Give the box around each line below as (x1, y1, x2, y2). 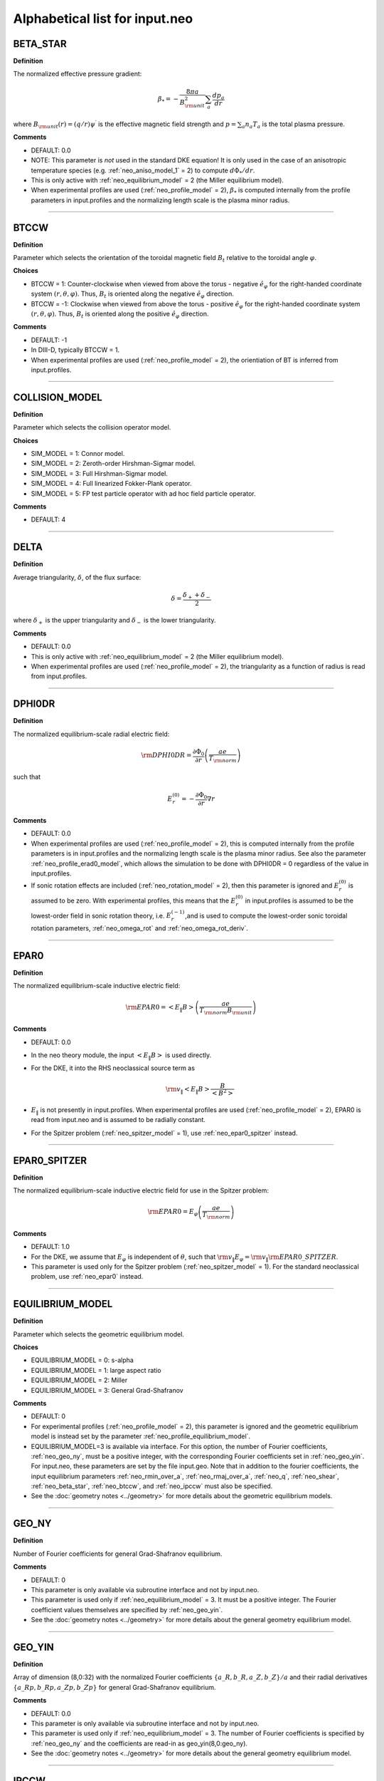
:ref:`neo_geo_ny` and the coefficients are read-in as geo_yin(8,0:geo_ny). (31, 1739, 248, 1748)
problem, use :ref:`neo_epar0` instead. (31, 1272, 144, 1281)
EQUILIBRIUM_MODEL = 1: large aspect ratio (31, 1366, 161, 1374)
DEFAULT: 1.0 (31, 1242, 70, 1251)
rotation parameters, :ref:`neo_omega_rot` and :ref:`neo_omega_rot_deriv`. (31, 924, 248, 933)
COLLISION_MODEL (13, 391, 102, 403)
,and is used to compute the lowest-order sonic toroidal (185, 911, 348, 920)
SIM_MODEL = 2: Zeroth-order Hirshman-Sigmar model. (31, 459, 196, 468)
